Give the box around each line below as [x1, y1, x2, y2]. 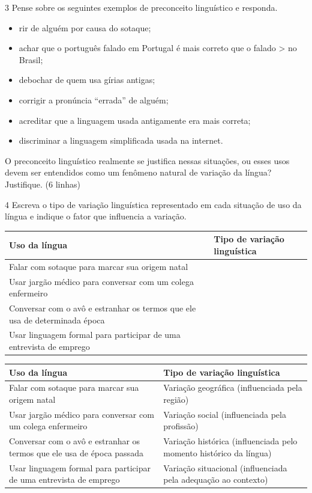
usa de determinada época [9, 313, 105, 326]
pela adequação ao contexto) [163, 473, 268, 486]
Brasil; [19, 53, 43, 66]
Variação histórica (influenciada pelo [163, 435, 298, 447]
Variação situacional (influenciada [163, 461, 287, 474]
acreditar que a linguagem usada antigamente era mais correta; [19, 114, 251, 126]
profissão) [163, 420, 199, 432]
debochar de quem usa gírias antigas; [19, 73, 155, 86]
